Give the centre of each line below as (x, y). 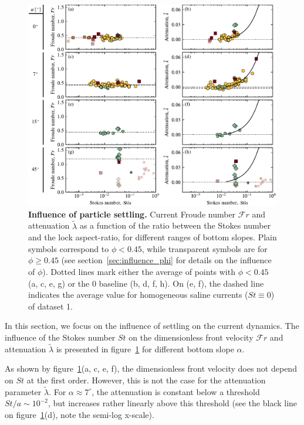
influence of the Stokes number (60, 337)
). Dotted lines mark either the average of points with (139, 271)
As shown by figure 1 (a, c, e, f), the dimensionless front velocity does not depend (151, 368)
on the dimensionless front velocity (191, 337)
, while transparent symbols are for (205, 248)
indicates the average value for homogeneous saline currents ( (138, 295)
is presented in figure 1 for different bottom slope (145, 348)
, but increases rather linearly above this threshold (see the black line (173, 403)
